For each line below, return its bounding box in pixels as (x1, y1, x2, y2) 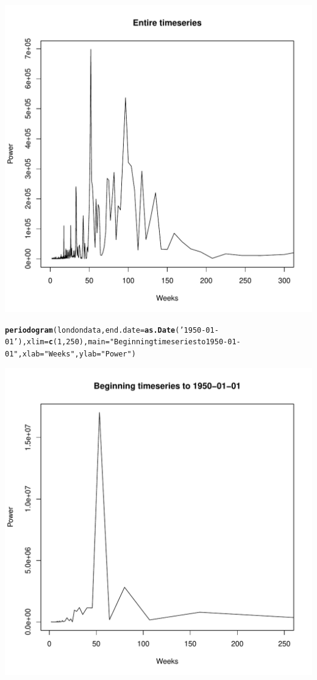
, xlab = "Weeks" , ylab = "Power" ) (18, 349, 136, 358)
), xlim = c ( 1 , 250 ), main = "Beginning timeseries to (18, 338, 206, 347)
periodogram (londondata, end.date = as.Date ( (5, 325, 180, 335)
